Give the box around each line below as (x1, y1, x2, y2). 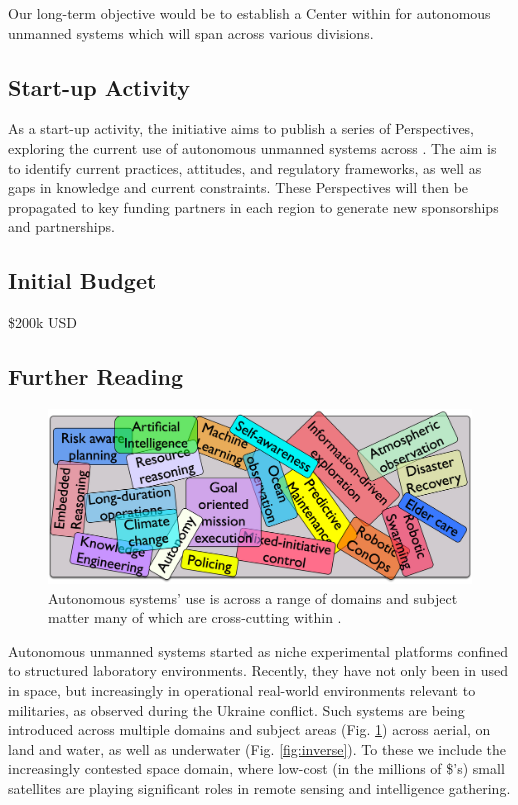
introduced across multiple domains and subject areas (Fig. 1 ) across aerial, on (8, 719, 491, 740)
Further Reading (8, 361, 183, 392)
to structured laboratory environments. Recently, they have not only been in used (8, 660, 508, 681)
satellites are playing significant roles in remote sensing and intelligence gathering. (8, 778, 511, 799)
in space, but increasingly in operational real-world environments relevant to (8, 680, 476, 701)
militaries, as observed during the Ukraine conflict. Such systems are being (8, 699, 465, 720)
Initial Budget (8, 265, 157, 296)
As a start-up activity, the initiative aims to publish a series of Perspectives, (8, 118, 475, 139)
